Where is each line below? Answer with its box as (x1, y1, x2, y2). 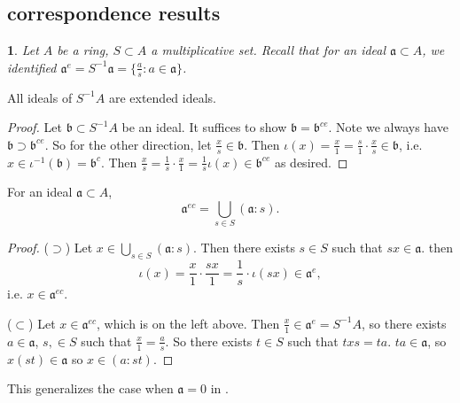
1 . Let (7, 41, 39, 59)
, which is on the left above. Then (97, 314, 280, 332)
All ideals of (7, 88, 73, 106)
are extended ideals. (108, 88, 216, 106)
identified (7, 58, 57, 76)
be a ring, (57, 41, 109, 59)
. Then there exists (193, 238, 295, 257)
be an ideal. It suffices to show (121, 118, 287, 136)
